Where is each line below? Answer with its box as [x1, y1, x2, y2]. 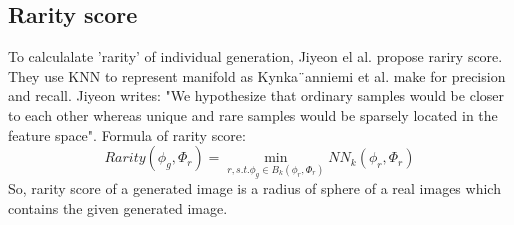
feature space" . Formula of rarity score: [8, 124, 246, 145]
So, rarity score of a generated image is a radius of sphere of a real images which [8, 178, 501, 199]
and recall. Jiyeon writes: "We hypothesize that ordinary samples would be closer [8, 85, 505, 106]
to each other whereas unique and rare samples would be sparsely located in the [8, 104, 498, 125]
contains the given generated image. [8, 197, 228, 218]
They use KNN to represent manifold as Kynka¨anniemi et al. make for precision [8, 65, 506, 86]
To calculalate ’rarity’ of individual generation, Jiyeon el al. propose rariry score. [8, 46, 503, 67]
